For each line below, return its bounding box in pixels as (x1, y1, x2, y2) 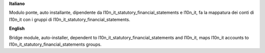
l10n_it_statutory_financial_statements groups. (9, 41, 102, 47)
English (9, 26, 25, 31)
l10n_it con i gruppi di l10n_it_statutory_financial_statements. (9, 16, 131, 22)
